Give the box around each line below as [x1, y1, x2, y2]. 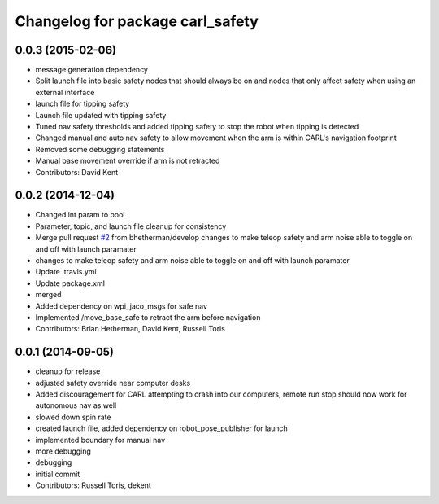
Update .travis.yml [35, 267, 97, 277]
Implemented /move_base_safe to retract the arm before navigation [35, 313, 261, 322]
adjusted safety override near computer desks [35, 378, 191, 388]
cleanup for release [35, 366, 101, 376]
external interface [35, 87, 95, 97]
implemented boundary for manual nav [35, 435, 166, 445]
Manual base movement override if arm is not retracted [35, 156, 220, 166]
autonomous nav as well [35, 401, 117, 410]
